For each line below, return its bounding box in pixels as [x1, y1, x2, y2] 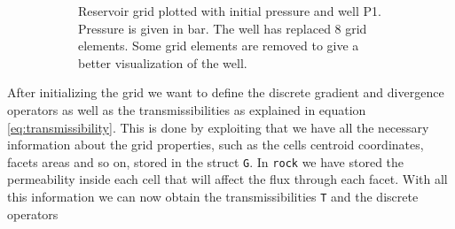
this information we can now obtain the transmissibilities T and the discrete [7, 187, 419, 205]
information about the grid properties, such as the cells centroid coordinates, [7, 135, 424, 154]
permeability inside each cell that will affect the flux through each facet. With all [7, 170, 448, 188]
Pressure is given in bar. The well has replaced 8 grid [78, 19, 367, 37]
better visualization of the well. [78, 53, 247, 72]
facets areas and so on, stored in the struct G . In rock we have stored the [7, 152, 404, 171]
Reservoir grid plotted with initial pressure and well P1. [78, 2, 381, 19]
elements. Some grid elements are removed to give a [78, 36, 359, 55]
